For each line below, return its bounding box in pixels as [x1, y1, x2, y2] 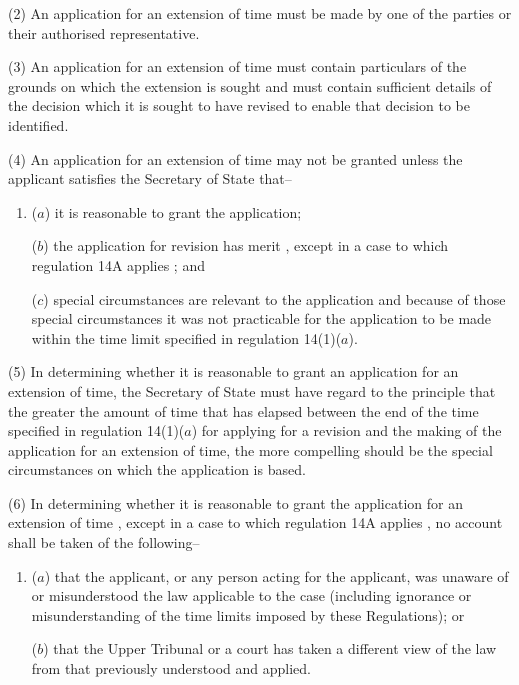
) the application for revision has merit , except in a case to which [43, 235, 449, 256]
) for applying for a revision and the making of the [191, 420, 502, 441]
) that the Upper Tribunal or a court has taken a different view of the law [43, 638, 497, 659]
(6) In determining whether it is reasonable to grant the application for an [8, 492, 463, 513]
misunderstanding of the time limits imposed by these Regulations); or [31, 604, 465, 625]
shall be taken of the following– [8, 532, 200, 553]
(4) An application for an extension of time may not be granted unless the [8, 148, 463, 169]
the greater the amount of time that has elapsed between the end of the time [8, 400, 479, 421]
